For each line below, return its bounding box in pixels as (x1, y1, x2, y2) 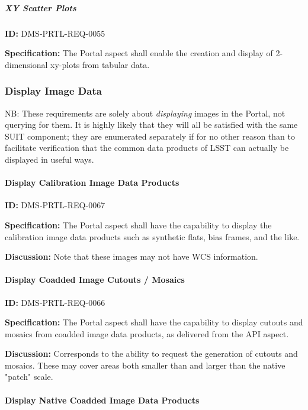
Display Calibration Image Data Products (5, 176, 179, 189)
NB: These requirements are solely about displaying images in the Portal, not (5, 106, 285, 119)
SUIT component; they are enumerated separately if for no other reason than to (5, 130, 295, 142)
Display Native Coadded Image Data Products (5, 393, 200, 406)
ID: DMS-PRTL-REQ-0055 (5, 27, 105, 39)
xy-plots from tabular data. (50, 58, 150, 70)
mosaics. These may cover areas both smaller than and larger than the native (5, 359, 285, 371)
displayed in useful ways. (5, 153, 94, 165)
